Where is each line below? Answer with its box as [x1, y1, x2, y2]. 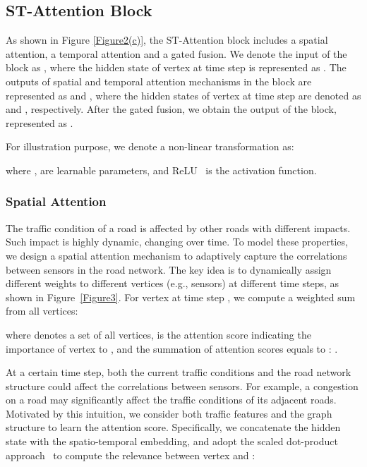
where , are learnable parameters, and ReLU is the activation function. [6, 162, 317, 177]
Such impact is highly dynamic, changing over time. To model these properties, [6, 234, 348, 249]
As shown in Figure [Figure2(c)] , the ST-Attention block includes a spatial [6, 32, 328, 47]
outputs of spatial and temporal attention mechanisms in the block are [6, 73, 312, 88]
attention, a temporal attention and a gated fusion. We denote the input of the [6, 46, 347, 61]
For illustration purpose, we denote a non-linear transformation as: [6, 139, 294, 154]
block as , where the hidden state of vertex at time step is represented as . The [6, 60, 347, 75]
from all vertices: [6, 303, 78, 318]
